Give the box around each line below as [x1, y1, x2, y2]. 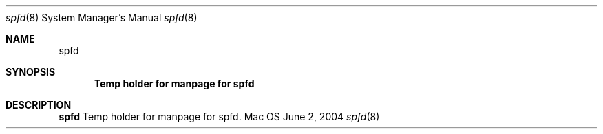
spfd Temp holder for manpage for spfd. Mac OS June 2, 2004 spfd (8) [59, 111, 380, 122]
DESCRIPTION [6, 99, 72, 111]
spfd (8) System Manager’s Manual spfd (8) [6, 12, 198, 23]
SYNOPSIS [6, 66, 56, 78]
